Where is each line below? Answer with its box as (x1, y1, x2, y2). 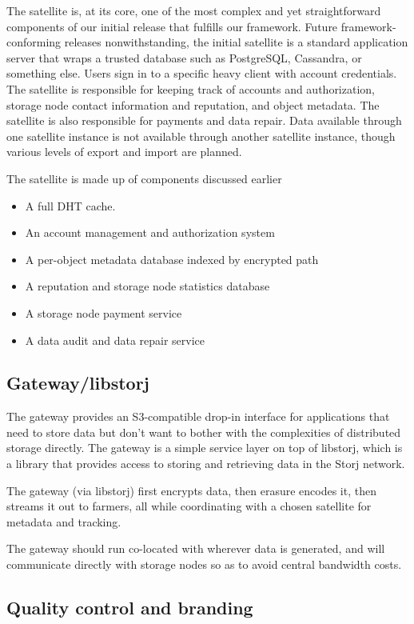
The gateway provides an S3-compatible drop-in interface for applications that (6, 408, 390, 425)
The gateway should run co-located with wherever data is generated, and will (6, 540, 385, 557)
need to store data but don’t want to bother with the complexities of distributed (6, 423, 401, 440)
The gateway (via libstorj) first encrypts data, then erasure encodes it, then (6, 482, 376, 498)
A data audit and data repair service (25, 331, 205, 348)
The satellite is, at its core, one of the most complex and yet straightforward (6, 2, 381, 18)
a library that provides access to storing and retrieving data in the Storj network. (6, 455, 405, 472)
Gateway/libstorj (6, 370, 149, 395)
